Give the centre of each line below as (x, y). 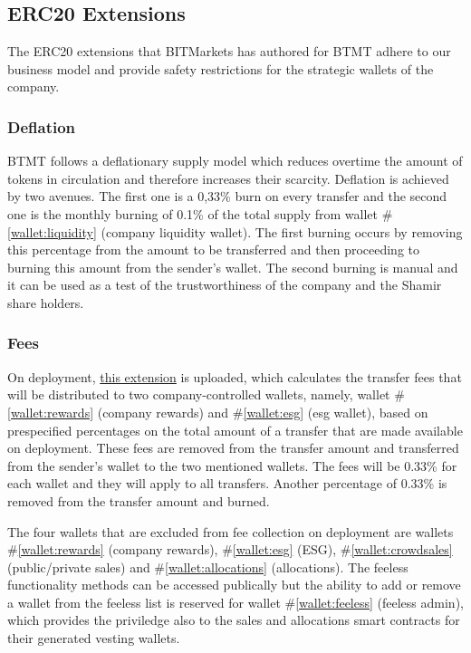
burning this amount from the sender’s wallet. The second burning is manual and (233, 267)
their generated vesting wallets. (94, 638)
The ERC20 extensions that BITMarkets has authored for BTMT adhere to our (229, 51)
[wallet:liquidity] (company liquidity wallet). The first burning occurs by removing (235, 231)
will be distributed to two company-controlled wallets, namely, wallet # (206, 394)
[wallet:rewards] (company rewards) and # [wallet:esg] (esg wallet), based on (218, 412)
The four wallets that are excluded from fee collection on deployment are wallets (231, 531)
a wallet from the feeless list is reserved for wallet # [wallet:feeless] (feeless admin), (235, 602)
